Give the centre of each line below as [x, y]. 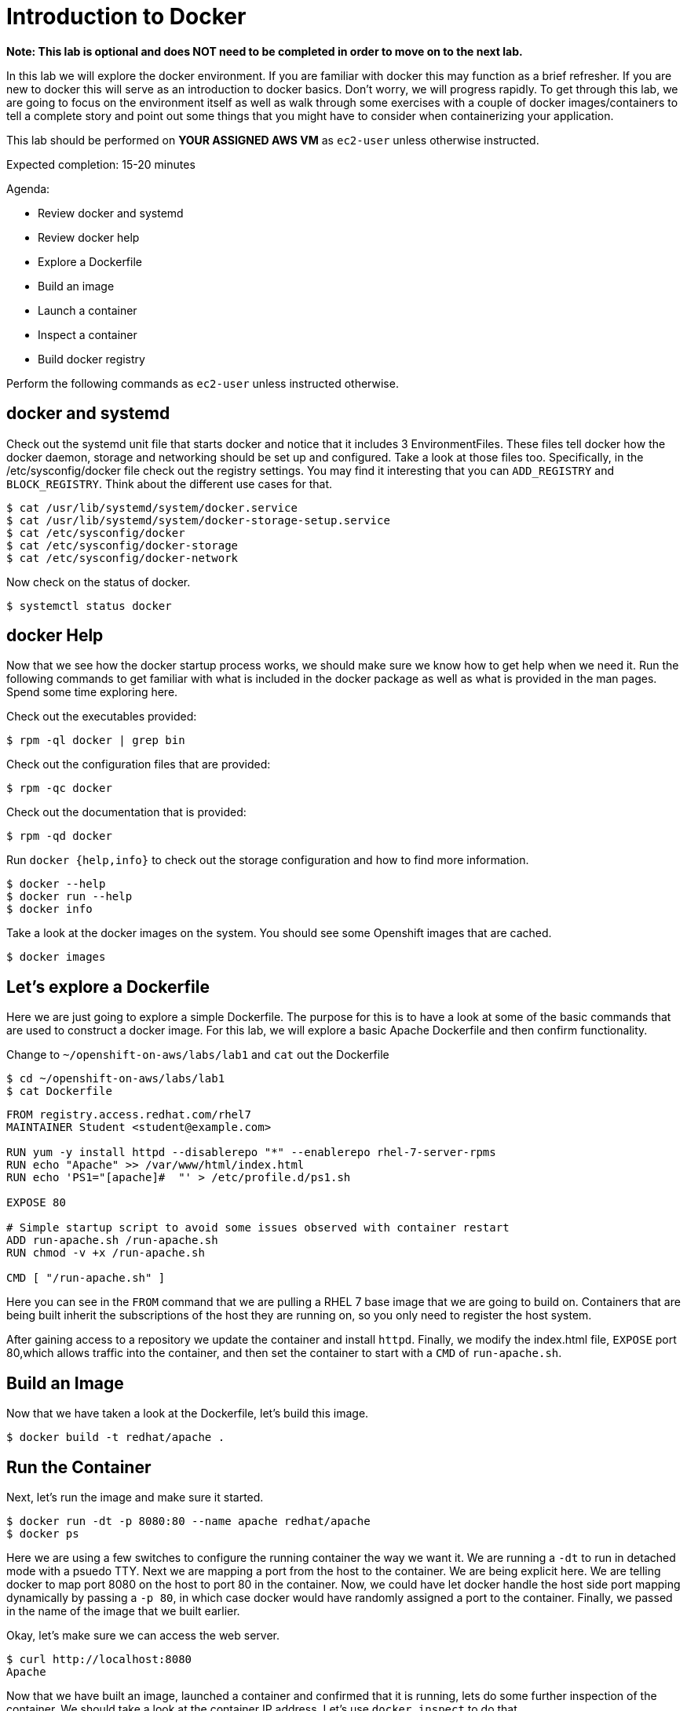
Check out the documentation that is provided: [126, 812]
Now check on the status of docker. [99, 582]
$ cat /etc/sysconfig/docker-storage [122, 545]
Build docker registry [91, 359]
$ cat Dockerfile [59, 1091]
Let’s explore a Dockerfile [108, 987]
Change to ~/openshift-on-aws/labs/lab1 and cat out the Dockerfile [198, 1055]
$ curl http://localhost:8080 [99, 1659]
